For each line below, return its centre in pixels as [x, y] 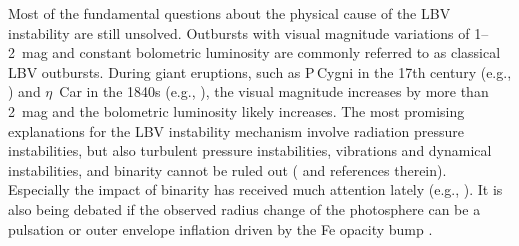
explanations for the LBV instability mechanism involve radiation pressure [236, 130]
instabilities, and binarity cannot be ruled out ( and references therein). [227, 169]
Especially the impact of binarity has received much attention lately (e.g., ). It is [255, 189]
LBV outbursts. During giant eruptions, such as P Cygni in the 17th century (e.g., [260, 71]
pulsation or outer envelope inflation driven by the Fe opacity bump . [220, 228]
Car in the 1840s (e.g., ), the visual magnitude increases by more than [274, 91]
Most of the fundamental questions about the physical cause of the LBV [229, 13]
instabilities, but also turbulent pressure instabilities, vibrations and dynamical [250, 150]
